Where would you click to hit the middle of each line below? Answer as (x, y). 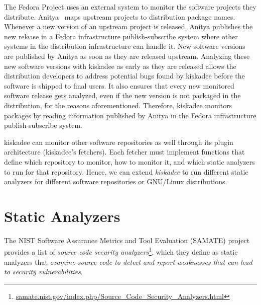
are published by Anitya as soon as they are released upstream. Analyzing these (127, 56)
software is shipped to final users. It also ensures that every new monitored (119, 85)
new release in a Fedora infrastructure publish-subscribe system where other (121, 36)
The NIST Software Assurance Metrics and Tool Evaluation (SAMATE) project (127, 240)
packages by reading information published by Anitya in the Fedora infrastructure (130, 115)
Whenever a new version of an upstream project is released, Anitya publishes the (128, 26)
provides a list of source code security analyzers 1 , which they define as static (121, 251)
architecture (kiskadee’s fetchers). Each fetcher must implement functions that (124, 152)
